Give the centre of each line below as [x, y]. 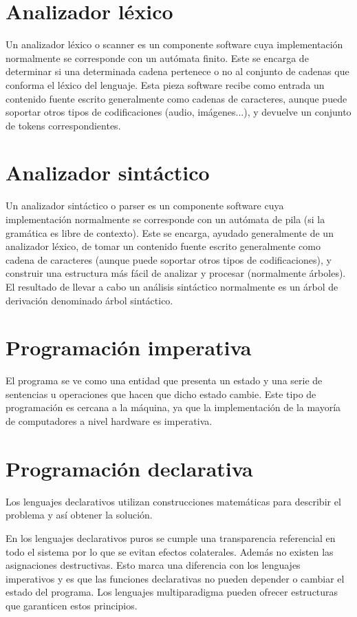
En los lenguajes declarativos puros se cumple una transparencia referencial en [171, 537]
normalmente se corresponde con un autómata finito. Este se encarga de [157, 57]
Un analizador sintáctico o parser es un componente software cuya [145, 206]
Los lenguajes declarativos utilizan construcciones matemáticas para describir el [173, 501]
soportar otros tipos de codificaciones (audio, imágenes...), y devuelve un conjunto [178, 112]
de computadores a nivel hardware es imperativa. [109, 421]
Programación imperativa [129, 347]
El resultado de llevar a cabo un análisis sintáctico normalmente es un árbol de [172, 286]
